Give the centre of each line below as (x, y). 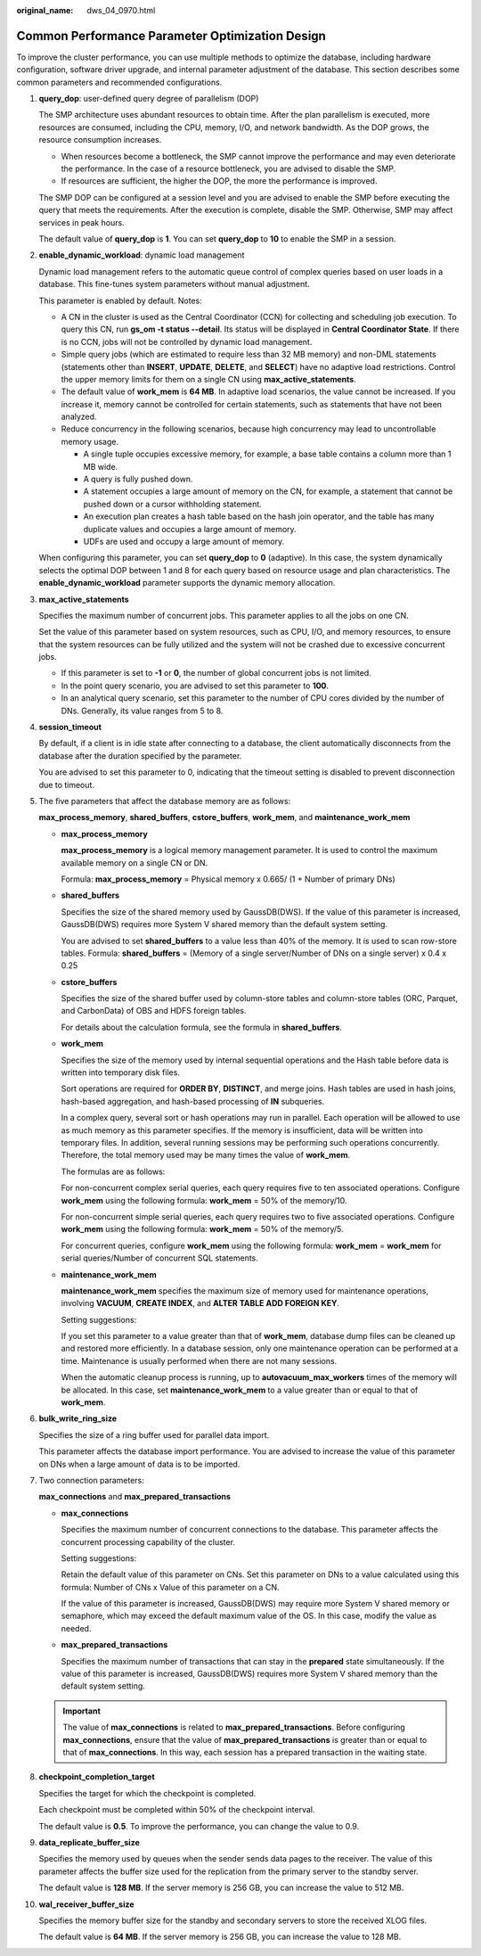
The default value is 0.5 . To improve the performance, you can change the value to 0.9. (199, 1826)
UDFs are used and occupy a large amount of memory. (184, 541)
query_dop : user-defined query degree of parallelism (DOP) (149, 99)
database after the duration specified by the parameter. (140, 756)
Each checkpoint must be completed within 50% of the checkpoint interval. (177, 1810)
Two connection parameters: (91, 1480)
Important (82, 1711)
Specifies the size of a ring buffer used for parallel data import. (154, 1434)
